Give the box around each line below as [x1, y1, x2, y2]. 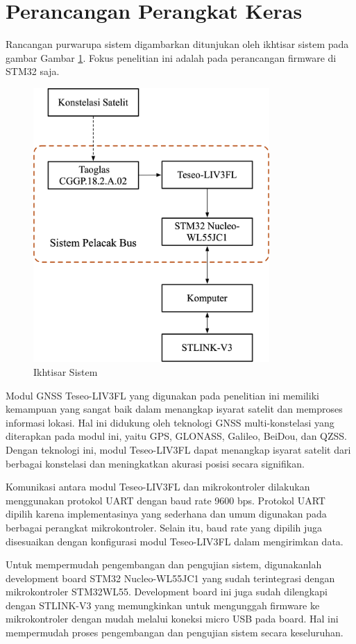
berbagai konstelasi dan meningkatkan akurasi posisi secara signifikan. [6, 456, 305, 470]
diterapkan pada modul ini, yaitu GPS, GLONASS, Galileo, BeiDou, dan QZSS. [6, 429, 347, 443]
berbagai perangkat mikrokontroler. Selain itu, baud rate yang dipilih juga [6, 520, 323, 534]
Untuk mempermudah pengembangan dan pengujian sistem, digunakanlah [6, 557, 322, 572]
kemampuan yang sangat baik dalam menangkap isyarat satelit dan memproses [6, 402, 343, 416]
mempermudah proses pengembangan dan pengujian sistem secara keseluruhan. [6, 625, 344, 640]
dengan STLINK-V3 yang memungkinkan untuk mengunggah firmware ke [6, 597, 320, 612]
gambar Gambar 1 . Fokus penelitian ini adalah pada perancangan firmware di [6, 50, 337, 65]
